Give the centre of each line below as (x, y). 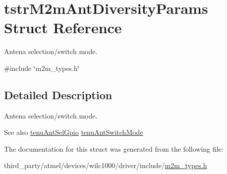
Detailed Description (58, 94)
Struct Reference (63, 28)
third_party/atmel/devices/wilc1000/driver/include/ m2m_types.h (106, 165)
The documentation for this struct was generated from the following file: (114, 148)
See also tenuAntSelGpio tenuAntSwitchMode (74, 132)
